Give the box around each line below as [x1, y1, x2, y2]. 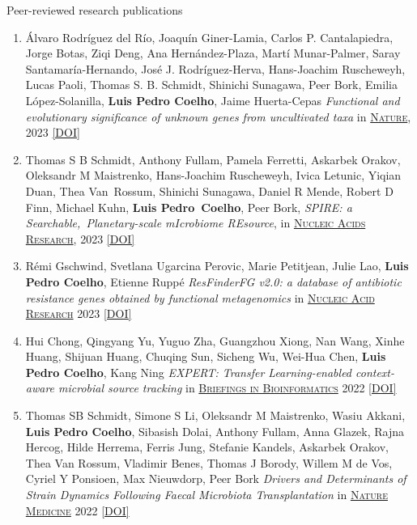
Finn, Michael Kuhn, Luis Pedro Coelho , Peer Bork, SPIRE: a [25, 198, 352, 215]
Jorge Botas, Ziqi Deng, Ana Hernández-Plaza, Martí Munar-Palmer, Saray [25, 44, 401, 61]
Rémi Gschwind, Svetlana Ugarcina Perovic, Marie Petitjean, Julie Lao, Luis [25, 257, 409, 274]
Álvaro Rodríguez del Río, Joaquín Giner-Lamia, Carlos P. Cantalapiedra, [25, 28, 394, 45]
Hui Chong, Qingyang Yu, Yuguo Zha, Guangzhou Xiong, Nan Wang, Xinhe [25, 332, 405, 349]
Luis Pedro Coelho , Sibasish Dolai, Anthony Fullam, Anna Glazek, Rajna [25, 422, 405, 439]
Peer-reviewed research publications [6, 2, 183, 18]
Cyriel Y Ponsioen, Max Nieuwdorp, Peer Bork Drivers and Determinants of [25, 470, 406, 487]
